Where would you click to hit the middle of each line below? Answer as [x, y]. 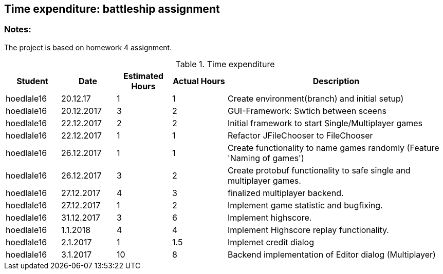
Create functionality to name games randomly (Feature [334, 148]
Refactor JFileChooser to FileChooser [300, 135]
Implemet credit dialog [271, 242]
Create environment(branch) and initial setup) [316, 98]
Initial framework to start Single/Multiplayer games [325, 123]
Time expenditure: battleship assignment [112, 9]
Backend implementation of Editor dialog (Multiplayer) [332, 254]
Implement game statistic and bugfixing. [305, 205]
